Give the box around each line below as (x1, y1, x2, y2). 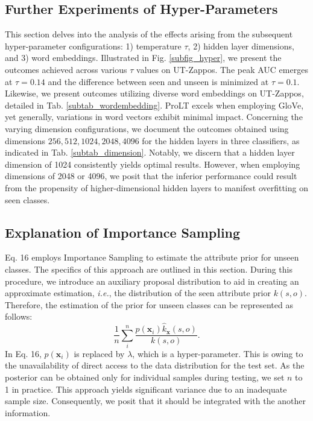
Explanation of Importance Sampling (5, 223, 241, 241)
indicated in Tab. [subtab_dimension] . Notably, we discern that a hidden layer (5, 146, 295, 159)
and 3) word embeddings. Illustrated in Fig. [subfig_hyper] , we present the (5, 51, 282, 64)
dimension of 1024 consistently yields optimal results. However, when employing (5, 157, 300, 170)
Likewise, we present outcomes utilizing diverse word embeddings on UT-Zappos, (5, 87, 304, 100)
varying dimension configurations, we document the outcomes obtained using (5, 122, 289, 135)
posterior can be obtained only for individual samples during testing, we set (5, 371, 285, 384)
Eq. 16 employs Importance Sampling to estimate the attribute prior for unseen (5, 251, 299, 264)
